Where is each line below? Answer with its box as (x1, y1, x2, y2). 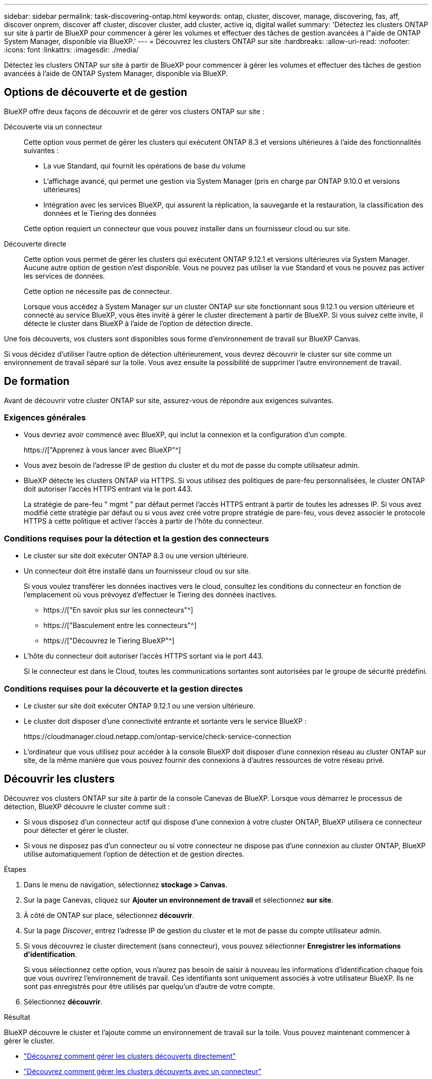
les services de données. (24, 271, 105, 280)
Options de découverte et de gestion (4, 86, 187, 99)
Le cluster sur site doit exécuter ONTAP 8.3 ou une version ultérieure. (24, 551, 249, 560)
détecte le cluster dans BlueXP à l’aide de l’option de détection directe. (24, 319, 253, 328)
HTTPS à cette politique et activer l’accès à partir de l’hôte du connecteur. (24, 517, 264, 526)
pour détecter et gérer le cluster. (24, 826, 129, 834)
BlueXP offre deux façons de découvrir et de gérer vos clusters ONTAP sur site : (4, 107, 264, 116)
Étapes (4, 865, 27, 873)
